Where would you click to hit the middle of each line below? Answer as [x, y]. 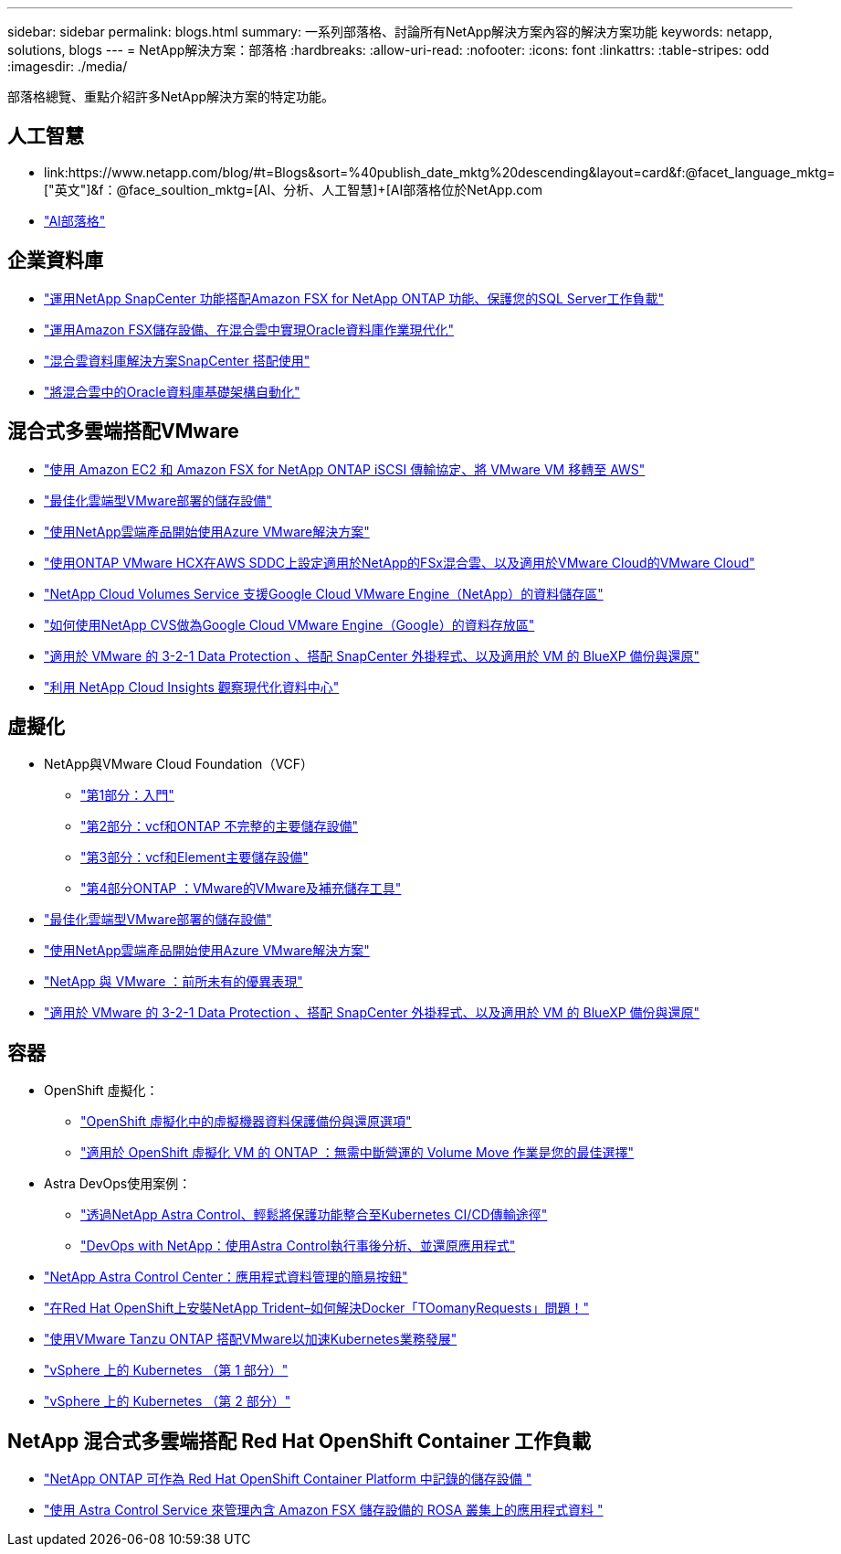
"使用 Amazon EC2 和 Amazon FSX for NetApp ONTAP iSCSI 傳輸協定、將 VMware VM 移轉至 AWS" [345, 469]
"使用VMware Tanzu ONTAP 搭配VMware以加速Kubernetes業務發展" [251, 1339]
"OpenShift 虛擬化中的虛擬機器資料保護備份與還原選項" [246, 1122]
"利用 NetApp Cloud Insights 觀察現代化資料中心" [192, 687]
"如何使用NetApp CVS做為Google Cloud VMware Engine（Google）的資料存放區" [289, 624]
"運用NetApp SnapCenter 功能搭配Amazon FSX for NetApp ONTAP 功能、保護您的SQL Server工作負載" [354, 298]
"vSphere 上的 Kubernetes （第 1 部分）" [166, 1370]
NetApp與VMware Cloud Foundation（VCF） [179, 764]
